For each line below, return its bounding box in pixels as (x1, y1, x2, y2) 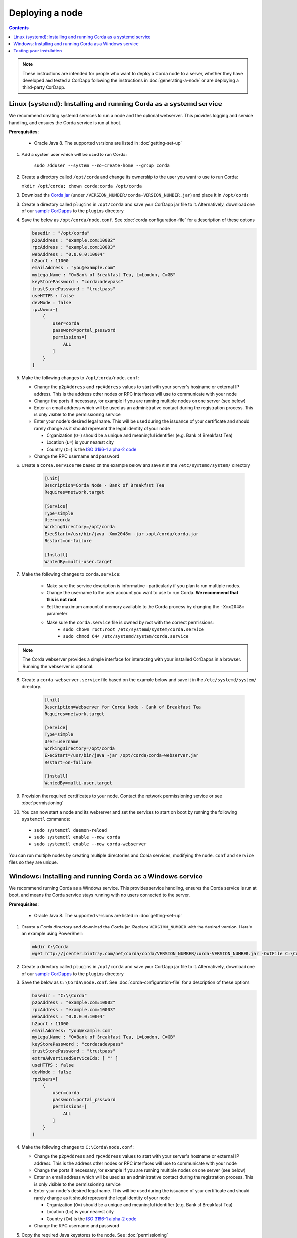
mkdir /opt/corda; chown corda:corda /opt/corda (21, 183, 142, 189)
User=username (44, 738, 79, 744)
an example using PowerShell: (21, 930, 83, 936)
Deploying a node (9, 7, 83, 18)
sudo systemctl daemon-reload (34, 827, 107, 833)
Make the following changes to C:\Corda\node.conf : (21, 1144, 134, 1150)
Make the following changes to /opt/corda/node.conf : (21, 374, 139, 381)
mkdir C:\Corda (32, 944, 69, 949)
